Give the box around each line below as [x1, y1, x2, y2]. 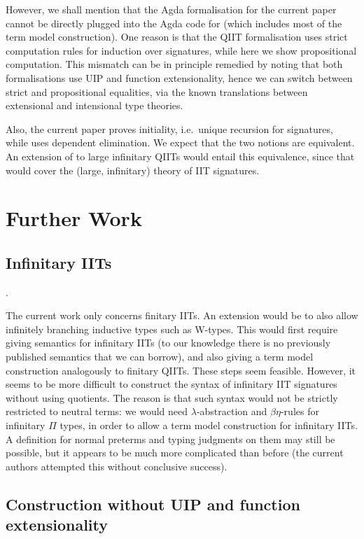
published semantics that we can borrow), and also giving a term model [6, 349, 314, 364]
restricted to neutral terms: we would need [6, 404, 188, 419]
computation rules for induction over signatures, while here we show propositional [6, 43, 357, 57]
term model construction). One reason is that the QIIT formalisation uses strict [6, 29, 348, 44]
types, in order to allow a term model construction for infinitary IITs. [59, 418, 358, 433]
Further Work [6, 204, 142, 232]
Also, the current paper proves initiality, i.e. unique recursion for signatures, [6, 121, 333, 136]
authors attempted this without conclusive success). [6, 458, 227, 473]
